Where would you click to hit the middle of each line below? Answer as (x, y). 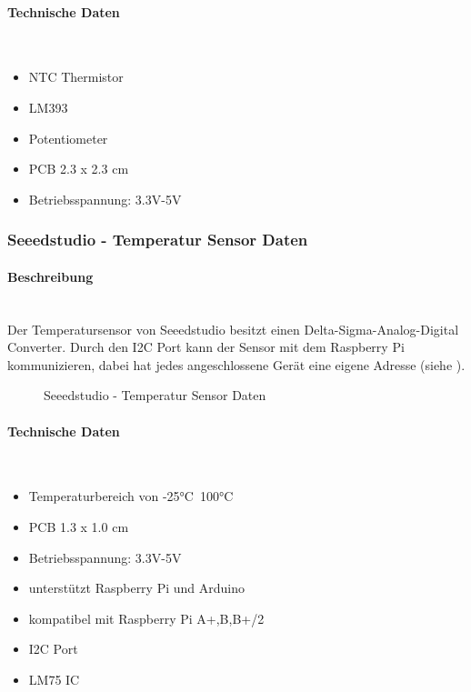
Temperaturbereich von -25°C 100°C (131, 496)
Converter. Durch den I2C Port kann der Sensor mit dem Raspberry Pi (206, 347)
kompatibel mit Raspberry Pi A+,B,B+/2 (146, 618)
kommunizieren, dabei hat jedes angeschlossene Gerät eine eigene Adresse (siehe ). (236, 364)
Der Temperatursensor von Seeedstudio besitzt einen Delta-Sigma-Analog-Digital (233, 329)
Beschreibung (50, 276)
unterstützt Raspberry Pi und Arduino (136, 588)
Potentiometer (68, 138)
